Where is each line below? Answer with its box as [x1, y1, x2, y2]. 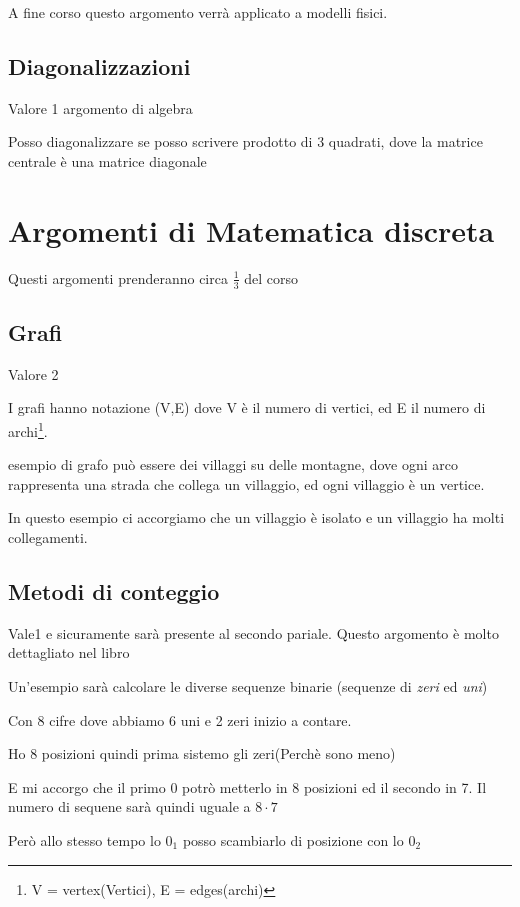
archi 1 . [8, 417, 48, 441]
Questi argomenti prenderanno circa [8, 267, 228, 288]
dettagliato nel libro [8, 642, 130, 663]
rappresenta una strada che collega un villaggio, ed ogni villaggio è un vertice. [8, 473, 485, 494]
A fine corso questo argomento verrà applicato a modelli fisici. [8, 2, 388, 22]
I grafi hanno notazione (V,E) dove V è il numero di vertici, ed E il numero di [8, 397, 486, 418]
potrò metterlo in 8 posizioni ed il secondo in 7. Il [182, 776, 487, 797]
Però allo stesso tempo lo [8, 829, 161, 850]
